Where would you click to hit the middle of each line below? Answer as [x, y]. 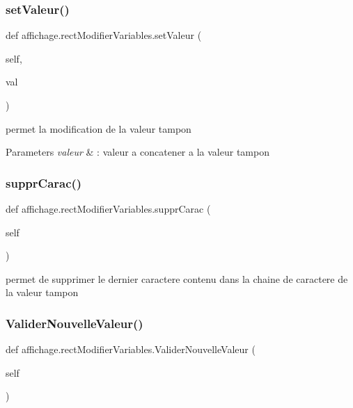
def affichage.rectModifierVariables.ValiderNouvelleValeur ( [131, 349]
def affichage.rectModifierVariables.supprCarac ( [108, 209]
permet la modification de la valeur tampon [99, 128]
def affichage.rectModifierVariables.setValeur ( [104, 35]
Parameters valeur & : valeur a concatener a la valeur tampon [138, 152]
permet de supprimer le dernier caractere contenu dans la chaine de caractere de [177, 278]
